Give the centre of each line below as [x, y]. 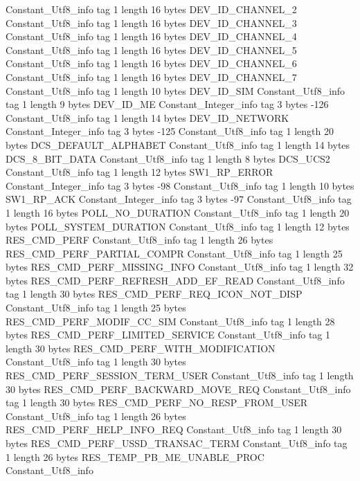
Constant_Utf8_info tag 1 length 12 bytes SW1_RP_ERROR [139, 172]
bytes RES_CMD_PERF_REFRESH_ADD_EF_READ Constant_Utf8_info [175, 280]
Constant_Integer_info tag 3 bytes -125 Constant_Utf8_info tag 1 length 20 [170, 131]
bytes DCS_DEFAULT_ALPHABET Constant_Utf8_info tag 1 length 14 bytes [178, 144]
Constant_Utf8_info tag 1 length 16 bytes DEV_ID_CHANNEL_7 [151, 76]
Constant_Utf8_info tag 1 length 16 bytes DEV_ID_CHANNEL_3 [151, 22]
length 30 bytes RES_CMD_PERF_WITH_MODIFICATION [141, 348]
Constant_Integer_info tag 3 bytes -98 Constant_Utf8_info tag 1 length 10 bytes [180, 185]
